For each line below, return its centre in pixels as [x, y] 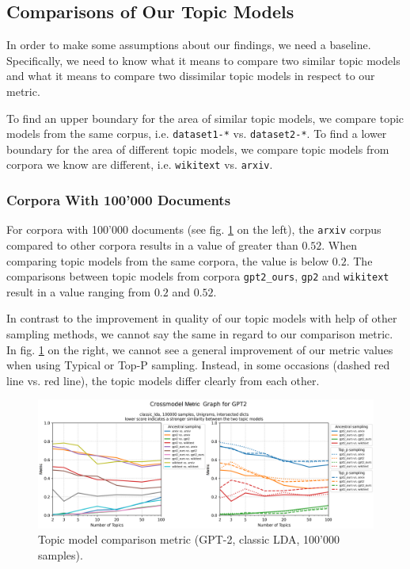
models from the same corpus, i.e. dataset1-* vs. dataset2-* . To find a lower [197, 134]
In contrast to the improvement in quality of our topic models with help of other [202, 318]
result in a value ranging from [79, 291]
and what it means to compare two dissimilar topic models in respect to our [191, 76]
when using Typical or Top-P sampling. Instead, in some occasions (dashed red [198, 365]
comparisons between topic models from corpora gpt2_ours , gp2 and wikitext [198, 276]
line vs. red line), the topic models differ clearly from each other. [163, 380]
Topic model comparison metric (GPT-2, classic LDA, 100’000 [189, 539]
